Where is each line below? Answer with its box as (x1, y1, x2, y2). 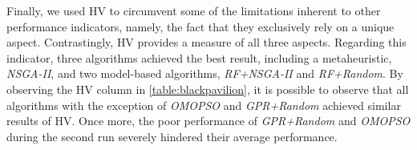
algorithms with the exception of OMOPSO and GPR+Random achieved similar (6, 96, 401, 113)
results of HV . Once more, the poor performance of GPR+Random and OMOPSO (6, 112, 411, 129)
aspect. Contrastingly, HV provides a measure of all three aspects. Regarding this (6, 34, 407, 51)
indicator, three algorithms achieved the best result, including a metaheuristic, (6, 49, 392, 66)
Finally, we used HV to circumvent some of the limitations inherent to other (6, 2, 381, 18)
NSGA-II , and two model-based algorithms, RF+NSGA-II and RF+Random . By (6, 65, 403, 82)
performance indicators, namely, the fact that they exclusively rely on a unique (6, 18, 395, 34)
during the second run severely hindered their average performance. (6, 128, 338, 144)
